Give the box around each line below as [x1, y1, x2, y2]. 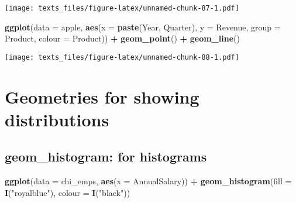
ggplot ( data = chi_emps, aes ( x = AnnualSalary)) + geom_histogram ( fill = [5, 175, 292, 187]
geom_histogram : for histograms [5, 147, 207, 166]
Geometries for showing [5, 84, 199, 108]
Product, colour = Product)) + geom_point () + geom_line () [5, 32, 240, 44]
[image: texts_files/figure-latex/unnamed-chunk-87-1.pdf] [5, 4, 239, 12]
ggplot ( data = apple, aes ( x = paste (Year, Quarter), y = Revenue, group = [5, 20, 281, 33]
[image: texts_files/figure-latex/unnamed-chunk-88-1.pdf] [5, 53, 239, 61]
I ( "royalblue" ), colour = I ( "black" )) [5, 186, 130, 198]
